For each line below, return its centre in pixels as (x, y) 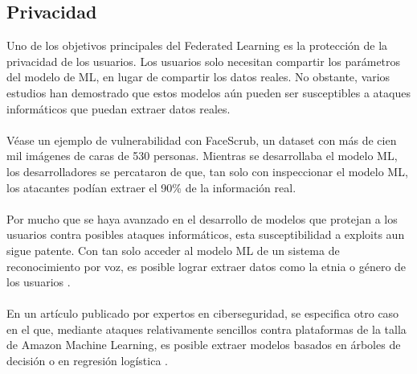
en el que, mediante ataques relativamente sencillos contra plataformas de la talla (206, 329)
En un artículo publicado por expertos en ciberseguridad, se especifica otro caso (203, 313)
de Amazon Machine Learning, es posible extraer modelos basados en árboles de (204, 345)
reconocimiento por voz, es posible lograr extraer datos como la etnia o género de (206, 266)
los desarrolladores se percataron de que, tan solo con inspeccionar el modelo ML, (207, 171)
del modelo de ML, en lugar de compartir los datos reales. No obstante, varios (198, 77)
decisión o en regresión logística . (87, 361)
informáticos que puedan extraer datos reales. (119, 108)
